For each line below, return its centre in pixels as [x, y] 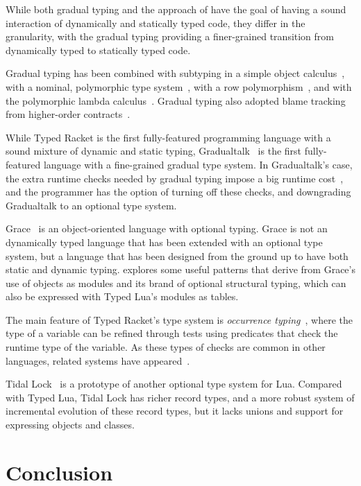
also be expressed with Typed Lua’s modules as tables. [122, 296]
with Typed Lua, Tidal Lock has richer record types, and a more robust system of [180, 397]
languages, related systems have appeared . [98, 360]
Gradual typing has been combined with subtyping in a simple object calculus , [175, 73]
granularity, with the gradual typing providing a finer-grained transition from [170, 36]
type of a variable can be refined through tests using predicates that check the [172, 333]
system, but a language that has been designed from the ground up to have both [177, 255]
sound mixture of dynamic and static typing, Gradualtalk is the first [154, 151]
